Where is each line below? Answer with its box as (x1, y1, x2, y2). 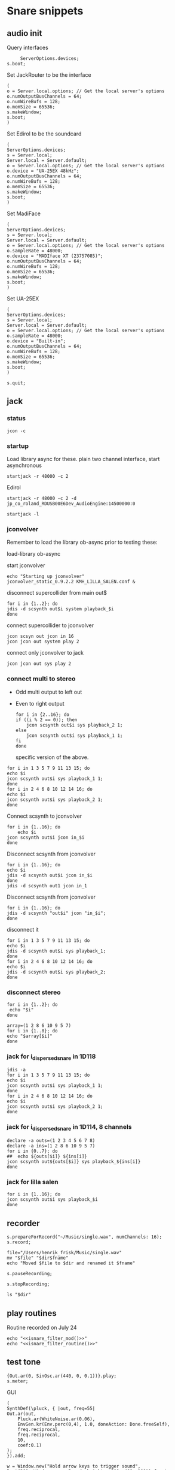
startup (7, 442, 29, 450)
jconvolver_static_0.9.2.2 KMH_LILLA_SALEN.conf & (7, 579, 136, 585)
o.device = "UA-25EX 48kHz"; (7, 168, 79, 174)
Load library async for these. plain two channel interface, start (7, 455, 160, 462)
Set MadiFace (7, 210, 41, 217)
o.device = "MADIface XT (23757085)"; (7, 253, 103, 259)
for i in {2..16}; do (15, 712, 69, 718)
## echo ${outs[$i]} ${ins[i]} (7, 1153, 87, 1159)
